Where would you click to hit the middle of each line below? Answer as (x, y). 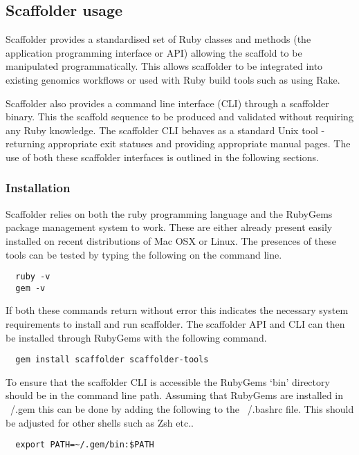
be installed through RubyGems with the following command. (136, 337)
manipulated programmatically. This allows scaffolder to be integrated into (164, 66)
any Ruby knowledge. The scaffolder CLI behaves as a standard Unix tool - (165, 130)
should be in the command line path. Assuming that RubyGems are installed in (175, 395)
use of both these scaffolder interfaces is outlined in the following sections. (162, 157)
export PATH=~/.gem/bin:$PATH (85, 445)
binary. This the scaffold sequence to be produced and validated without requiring (179, 117)
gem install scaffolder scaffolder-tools (112, 360)
